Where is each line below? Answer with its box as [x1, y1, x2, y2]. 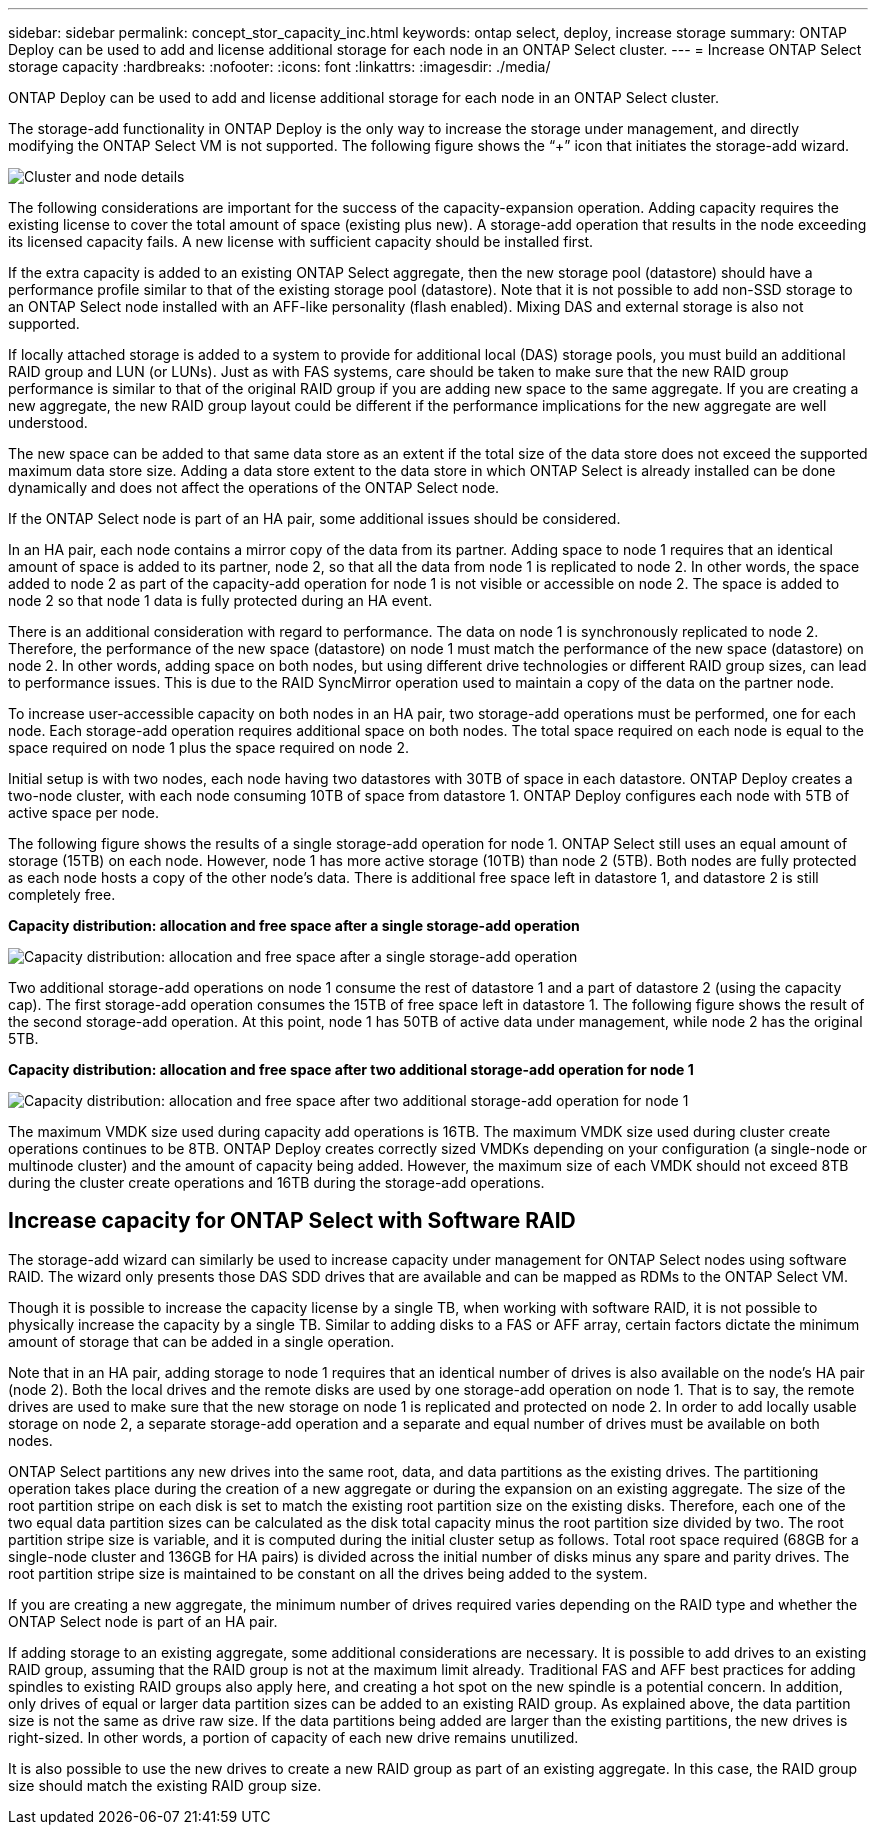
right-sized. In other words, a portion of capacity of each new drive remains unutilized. [8, 1728, 579, 1746]
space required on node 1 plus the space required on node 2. [8, 739, 410, 756]
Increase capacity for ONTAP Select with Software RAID [8, 1208, 576, 1234]
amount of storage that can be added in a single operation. [8, 1332, 395, 1350]
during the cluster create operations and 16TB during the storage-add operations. [8, 1174, 545, 1191]
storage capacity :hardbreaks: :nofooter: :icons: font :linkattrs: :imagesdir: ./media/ [8, 58, 551, 75]
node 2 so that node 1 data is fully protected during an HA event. [8, 592, 433, 609]
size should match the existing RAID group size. [8, 1776, 322, 1794]
